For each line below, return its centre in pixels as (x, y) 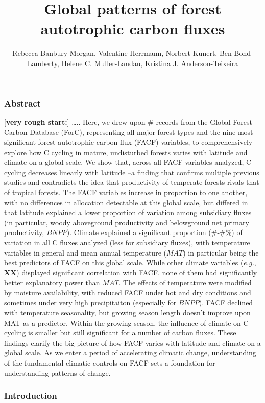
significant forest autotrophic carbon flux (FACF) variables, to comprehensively (128, 142)
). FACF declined (226, 302)
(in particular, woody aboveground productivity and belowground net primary (127, 222)
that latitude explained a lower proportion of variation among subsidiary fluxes (128, 212)
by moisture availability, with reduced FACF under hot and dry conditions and (128, 292)
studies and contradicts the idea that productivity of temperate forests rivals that (132, 182)
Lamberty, (43, 63)
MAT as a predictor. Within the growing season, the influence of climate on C (126, 322)
